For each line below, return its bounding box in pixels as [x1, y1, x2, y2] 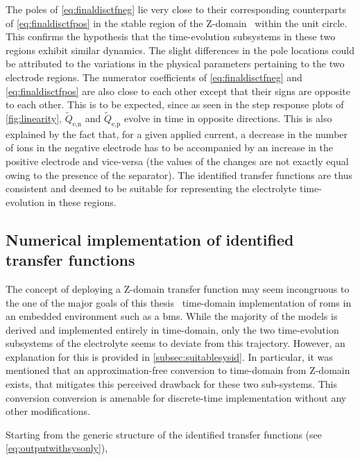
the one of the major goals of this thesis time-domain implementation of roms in [6, 295, 352, 309]
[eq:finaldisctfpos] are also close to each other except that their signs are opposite [6, 83, 350, 98]
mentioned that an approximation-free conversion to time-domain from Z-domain [6, 363, 350, 377]
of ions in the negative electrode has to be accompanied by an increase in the [6, 140, 333, 155]
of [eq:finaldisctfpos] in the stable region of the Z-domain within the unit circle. [6, 15, 348, 30]
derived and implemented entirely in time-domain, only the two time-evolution [6, 322, 339, 337]
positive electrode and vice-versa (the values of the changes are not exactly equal [6, 153, 349, 168]
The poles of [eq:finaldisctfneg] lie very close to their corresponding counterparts [6, 2, 347, 16]
